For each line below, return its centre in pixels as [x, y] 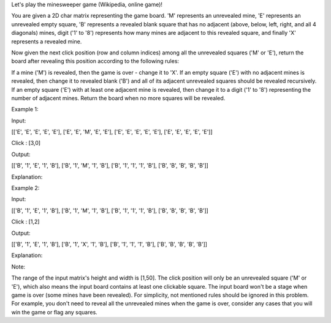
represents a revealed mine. [47, 41]
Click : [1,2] [25, 222]
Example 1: [25, 110]
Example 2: [25, 188]
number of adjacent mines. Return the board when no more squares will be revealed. [118, 98]
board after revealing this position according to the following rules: [95, 61]
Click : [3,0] [26, 143]
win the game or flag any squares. [54, 312]
